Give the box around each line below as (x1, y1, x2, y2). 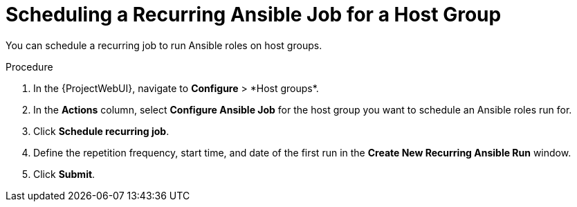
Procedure (6, 60, 53, 73)
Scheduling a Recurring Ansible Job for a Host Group (6, 3, 502, 26)
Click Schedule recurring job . (33, 125, 170, 137)
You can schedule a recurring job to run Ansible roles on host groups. (6, 39, 322, 51)
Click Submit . (33, 168, 95, 180)
